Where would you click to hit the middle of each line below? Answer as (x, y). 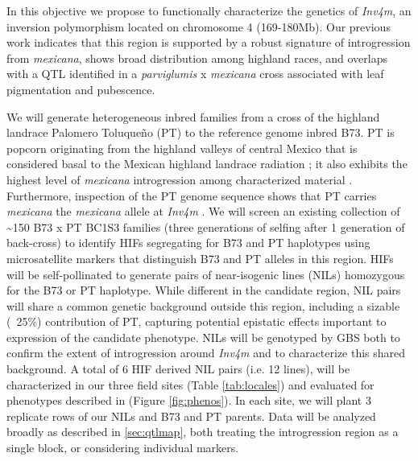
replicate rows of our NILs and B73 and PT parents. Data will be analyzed (191, 416)
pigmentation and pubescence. (81, 89)
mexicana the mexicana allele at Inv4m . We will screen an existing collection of (203, 211)
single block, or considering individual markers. (123, 448)
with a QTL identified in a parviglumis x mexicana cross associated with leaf (195, 74)
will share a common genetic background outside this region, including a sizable (203, 305)
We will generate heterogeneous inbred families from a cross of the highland (193, 116)
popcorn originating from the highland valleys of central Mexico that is (182, 148)
